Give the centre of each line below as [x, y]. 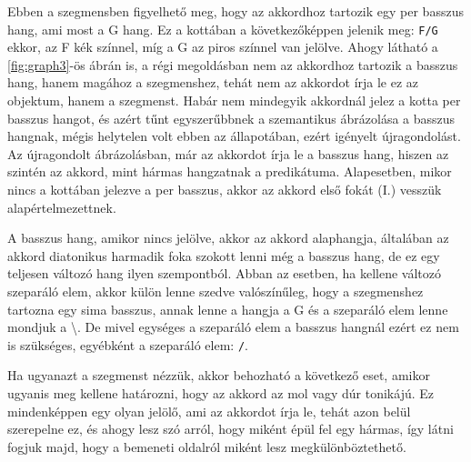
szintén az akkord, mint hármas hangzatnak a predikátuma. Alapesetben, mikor [230, 171]
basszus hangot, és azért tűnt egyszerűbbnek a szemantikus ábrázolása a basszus [231, 118]
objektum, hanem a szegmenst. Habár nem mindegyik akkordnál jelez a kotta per [234, 100]
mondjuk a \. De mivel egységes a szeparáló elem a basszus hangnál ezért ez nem [233, 327]
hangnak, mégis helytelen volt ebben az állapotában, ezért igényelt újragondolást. [234, 136]
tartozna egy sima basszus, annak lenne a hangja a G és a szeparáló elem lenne [228, 309]
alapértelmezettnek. [62, 207]
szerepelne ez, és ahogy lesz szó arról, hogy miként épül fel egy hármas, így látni [230, 429]
